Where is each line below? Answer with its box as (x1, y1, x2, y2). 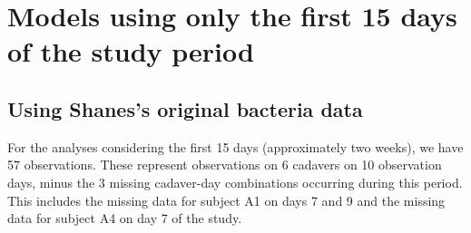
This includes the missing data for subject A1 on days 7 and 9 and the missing (7, 190, 446, 209)
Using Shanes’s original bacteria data (7, 94, 363, 122)
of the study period (7, 33, 254, 70)
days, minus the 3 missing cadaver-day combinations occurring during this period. (7, 172, 463, 191)
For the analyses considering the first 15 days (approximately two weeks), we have (7, 137, 464, 156)
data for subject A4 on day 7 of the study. (7, 209, 242, 228)
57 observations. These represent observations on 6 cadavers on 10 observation (7, 155, 442, 174)
